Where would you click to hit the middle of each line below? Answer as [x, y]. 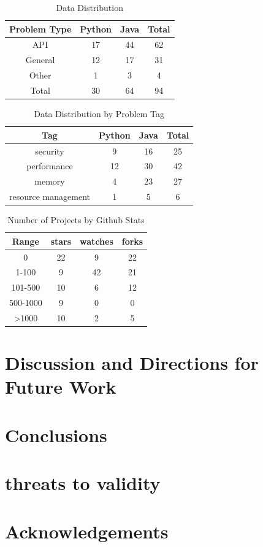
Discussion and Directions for [132, 363]
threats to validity [83, 483]
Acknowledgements [87, 531]
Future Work [61, 387]
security [50, 151]
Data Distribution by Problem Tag [99, 114]
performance [50, 166]
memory [50, 181]
